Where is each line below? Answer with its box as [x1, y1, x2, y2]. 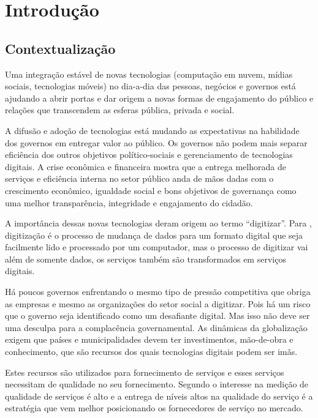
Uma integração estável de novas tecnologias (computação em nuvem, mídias [5, 67, 293, 80]
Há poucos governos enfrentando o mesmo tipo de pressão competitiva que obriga [5, 285, 311, 298]
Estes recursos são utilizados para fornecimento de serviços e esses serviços [5, 365, 284, 378]
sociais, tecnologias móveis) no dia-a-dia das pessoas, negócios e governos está [5, 80, 296, 92]
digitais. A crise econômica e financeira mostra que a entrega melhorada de [5, 160, 286, 173]
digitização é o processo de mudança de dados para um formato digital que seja [5, 228, 303, 241]
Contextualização [5, 39, 116, 58]
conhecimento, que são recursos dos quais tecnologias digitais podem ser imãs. [5, 345, 298, 358]
